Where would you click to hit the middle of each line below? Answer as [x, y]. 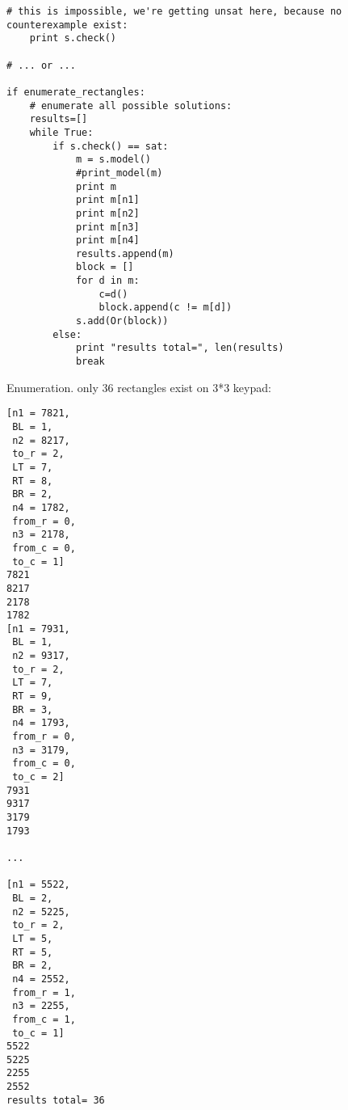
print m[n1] [107, 200]
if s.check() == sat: [111, 146]
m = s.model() [113, 160]
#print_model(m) [119, 173]
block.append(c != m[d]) [166, 308]
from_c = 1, [44, 1019]
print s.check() [73, 38]
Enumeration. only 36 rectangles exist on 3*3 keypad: [139, 387]
